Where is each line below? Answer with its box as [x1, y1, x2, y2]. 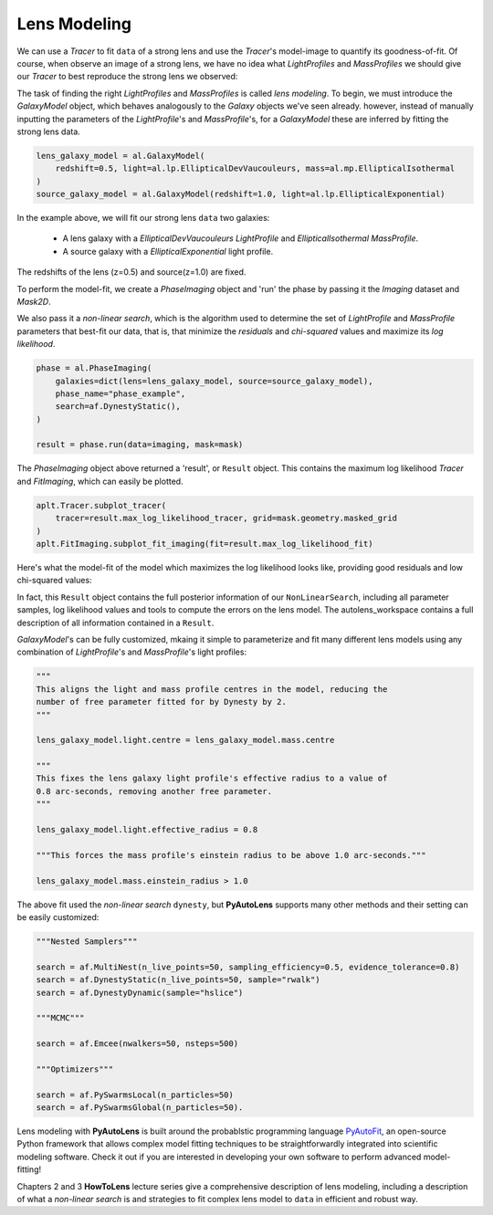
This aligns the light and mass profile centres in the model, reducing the [36, 684, 388, 694]
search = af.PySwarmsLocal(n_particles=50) [36, 1089, 235, 1100]
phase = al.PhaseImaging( [36, 363, 152, 373]
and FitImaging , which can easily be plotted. [16, 476, 184, 487]
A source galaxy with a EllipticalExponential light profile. [62, 246, 274, 257]
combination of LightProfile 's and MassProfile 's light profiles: [16, 646, 246, 657]
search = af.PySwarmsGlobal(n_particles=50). [36, 1103, 244, 1113]
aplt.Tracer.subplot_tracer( [36, 500, 167, 510]
